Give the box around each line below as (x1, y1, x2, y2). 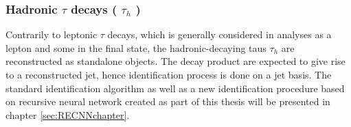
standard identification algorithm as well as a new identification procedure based (5, 81, 345, 95)
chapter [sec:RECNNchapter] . (5, 107, 130, 122)
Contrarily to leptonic (5, 27, 98, 42)
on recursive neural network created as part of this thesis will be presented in (5, 94, 330, 109)
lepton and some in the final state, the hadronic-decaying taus (5, 40, 267, 55)
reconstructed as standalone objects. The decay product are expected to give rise (5, 54, 346, 68)
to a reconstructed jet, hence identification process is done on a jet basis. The (5, 68, 332, 81)
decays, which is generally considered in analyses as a (107, 27, 332, 42)
